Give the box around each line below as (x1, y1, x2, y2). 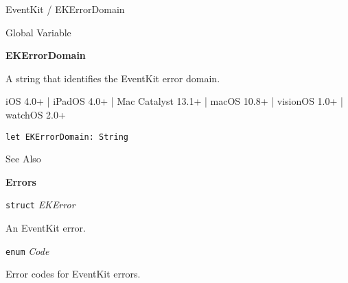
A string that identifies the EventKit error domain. (5, 71, 220, 85)
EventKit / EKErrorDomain (5, 2, 125, 16)
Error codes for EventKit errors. (5, 267, 141, 281)
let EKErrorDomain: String (5, 132, 128, 142)
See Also (5, 151, 41, 166)
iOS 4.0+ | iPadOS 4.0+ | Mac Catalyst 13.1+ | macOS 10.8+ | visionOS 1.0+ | (5, 94, 343, 108)
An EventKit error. (5, 221, 86, 235)
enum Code (5, 243, 49, 258)
